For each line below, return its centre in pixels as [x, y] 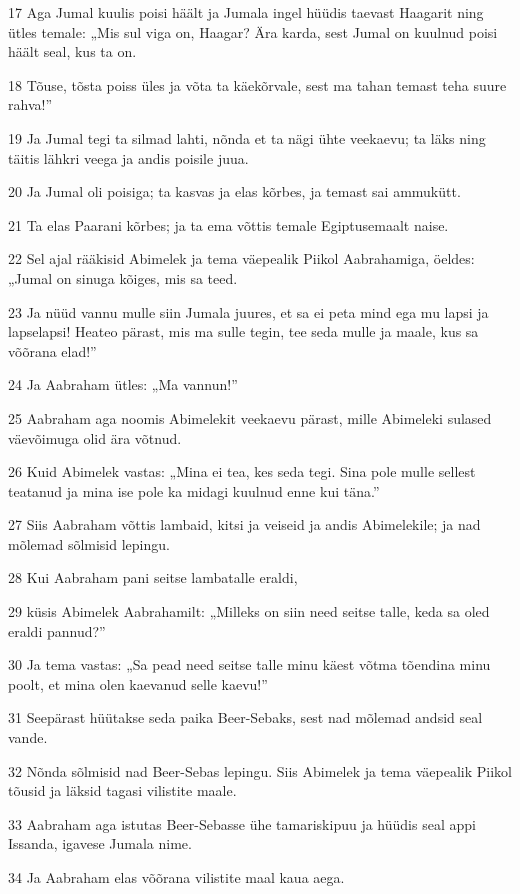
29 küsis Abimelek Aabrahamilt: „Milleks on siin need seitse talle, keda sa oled [249, 611]
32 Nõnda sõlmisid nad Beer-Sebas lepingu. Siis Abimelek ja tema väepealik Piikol [260, 770]
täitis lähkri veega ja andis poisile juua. [128, 157]
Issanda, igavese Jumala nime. [100, 843]
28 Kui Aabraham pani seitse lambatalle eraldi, [153, 577]
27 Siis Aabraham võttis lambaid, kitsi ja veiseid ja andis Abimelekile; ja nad [244, 524]
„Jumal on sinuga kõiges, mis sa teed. [123, 277]
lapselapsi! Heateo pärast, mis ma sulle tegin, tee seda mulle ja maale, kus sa [243, 331]
